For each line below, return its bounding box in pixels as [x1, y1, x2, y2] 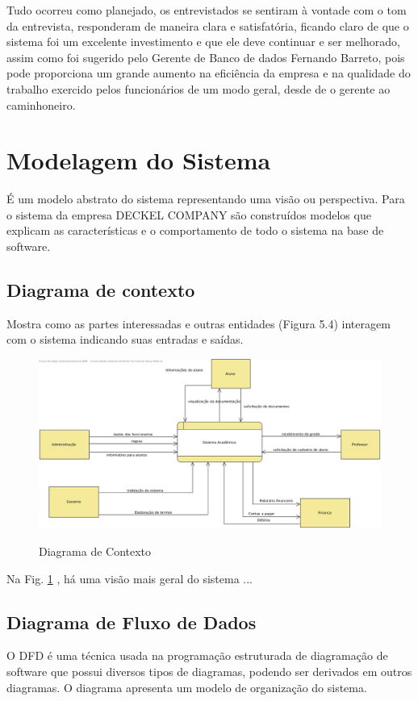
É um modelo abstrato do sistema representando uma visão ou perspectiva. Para [6, 190, 405, 207]
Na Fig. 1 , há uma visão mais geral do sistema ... [6, 570, 253, 586]
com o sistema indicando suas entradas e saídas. [6, 331, 244, 348]
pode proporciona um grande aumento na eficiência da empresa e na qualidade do [6, 65, 411, 81]
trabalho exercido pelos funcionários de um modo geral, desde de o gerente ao [6, 80, 391, 97]
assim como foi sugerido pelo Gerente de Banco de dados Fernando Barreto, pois [6, 48, 405, 65]
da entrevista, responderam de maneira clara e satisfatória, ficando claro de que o [6, 17, 409, 34]
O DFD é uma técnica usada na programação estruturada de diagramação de [6, 647, 388, 664]
